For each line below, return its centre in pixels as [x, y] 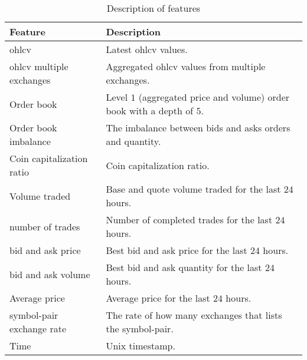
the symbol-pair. [140, 328]
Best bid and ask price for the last [177, 250]
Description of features [153, 8]
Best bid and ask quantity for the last [184, 267]
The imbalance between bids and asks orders [198, 128]
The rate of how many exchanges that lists [194, 315]
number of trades [45, 226]
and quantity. [133, 141]
